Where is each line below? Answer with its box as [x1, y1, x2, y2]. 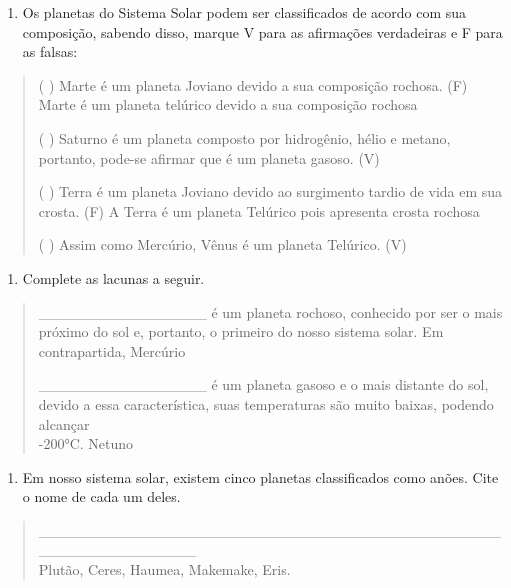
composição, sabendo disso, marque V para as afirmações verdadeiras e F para [22, 21, 503, 42]
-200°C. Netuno [38, 433, 134, 454]
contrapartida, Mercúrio [38, 340, 186, 361]
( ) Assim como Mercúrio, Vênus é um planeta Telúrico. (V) [38, 234, 407, 255]
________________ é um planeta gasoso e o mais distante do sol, [38, 374, 489, 395]
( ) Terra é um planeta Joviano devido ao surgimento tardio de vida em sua [38, 181, 503, 202]
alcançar [38, 413, 90, 434]
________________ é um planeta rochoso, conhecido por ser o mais [38, 301, 503, 322]
